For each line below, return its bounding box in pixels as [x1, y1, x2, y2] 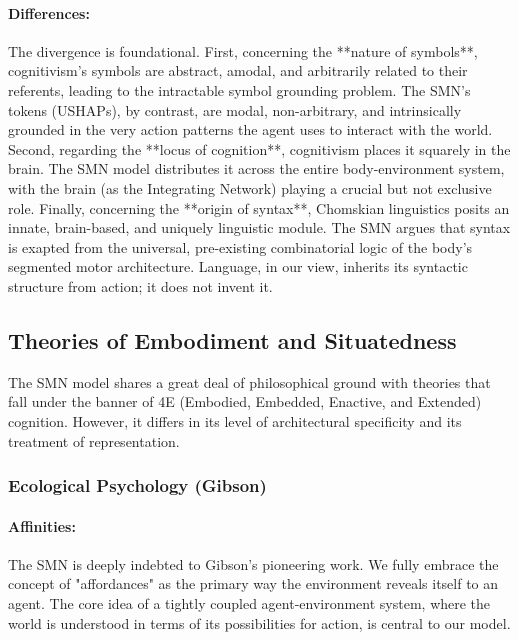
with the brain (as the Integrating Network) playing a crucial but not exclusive [8, 177, 492, 198]
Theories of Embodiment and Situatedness [8, 324, 457, 355]
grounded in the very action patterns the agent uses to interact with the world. [8, 119, 493, 140]
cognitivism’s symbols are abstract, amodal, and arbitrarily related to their [8, 60, 468, 81]
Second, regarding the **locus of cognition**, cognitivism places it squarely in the [8, 138, 511, 159]
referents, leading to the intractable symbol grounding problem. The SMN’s [8, 79, 471, 100]
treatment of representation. [8, 430, 180, 451]
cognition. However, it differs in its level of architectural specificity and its [8, 410, 462, 431]
